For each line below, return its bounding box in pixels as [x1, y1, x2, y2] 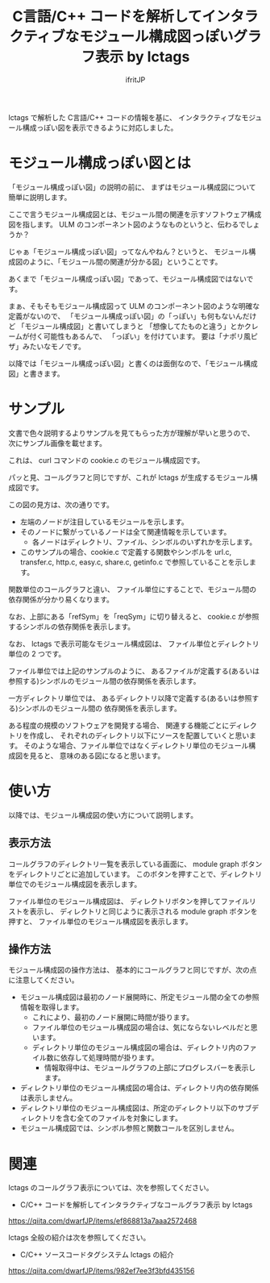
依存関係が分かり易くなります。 [8, 594, 114, 604]
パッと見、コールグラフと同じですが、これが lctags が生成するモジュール [8, 473, 251, 482]
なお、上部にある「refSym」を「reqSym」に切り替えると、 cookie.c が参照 [8, 611, 260, 621]
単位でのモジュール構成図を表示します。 [8, 879, 142, 889]
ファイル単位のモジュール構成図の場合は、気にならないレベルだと [31, 1023, 251, 1032]
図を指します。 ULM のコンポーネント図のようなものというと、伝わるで [8, 219, 246, 229]
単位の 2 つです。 [8, 648, 66, 658]
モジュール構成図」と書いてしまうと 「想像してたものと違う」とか [23, 321, 245, 331]
